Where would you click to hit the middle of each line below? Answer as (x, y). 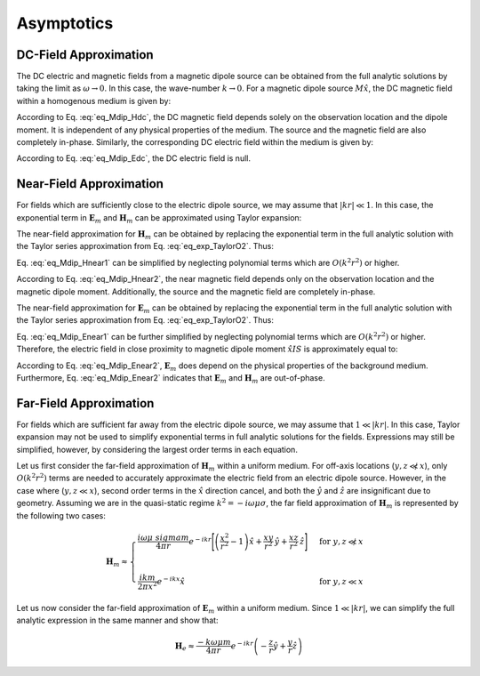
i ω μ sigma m (164, 538)
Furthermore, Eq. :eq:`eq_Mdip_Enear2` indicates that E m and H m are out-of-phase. (171, 379)
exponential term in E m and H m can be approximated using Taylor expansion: (159, 218)
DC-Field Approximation (85, 55)
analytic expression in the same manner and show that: (117, 620)
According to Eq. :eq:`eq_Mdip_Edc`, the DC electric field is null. (133, 158)
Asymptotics (65, 23)
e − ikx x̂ (171, 580)
